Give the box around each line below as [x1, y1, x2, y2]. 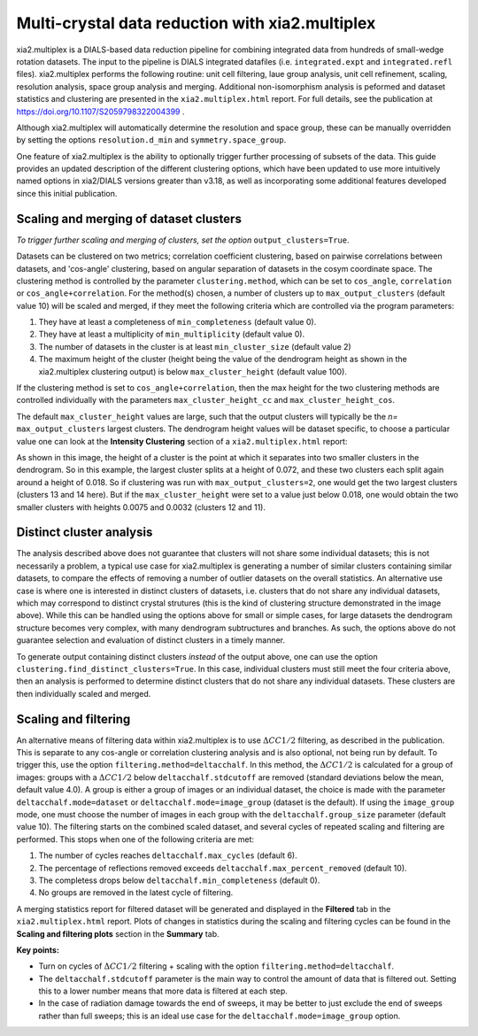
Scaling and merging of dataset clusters [16, 211, 243, 226]
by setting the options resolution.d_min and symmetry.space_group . [16, 135, 287, 145]
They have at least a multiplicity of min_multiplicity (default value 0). [38, 329, 305, 340]
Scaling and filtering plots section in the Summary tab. [16, 928, 220, 939]
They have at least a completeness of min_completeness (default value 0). [38, 317, 317, 328]
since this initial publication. [16, 188, 118, 198]
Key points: [16, 944, 59, 955]
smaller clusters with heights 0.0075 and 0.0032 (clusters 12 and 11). [16, 501, 266, 513]
